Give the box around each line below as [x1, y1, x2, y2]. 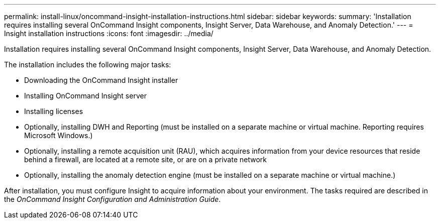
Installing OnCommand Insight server [24, 91, 147, 100]
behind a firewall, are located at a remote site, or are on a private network [24, 155, 267, 164]
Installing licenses [24, 107, 83, 116]
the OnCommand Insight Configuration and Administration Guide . [4, 195, 221, 203]
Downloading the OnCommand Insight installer [24, 76, 178, 84]
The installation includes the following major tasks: [4, 60, 171, 69]
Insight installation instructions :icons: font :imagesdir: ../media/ [4, 29, 213, 38]
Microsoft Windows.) [24, 131, 93, 140]
